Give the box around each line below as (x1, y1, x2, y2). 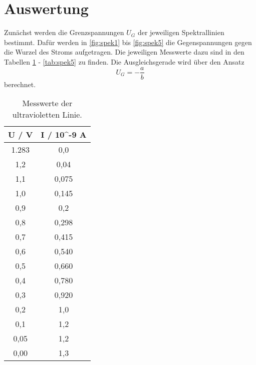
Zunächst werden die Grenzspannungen (4, 27, 124, 38)
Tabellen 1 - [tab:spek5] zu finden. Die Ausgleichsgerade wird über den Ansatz (4, 56, 244, 67)
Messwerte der (22, 97, 73, 109)
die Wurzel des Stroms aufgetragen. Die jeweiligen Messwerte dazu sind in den (4, 47, 244, 57)
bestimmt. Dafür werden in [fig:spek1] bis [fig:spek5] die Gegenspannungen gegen (4, 37, 252, 47)
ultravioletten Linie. (12, 109, 82, 121)
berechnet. (4, 79, 36, 89)
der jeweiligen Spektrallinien (137, 27, 224, 38)
